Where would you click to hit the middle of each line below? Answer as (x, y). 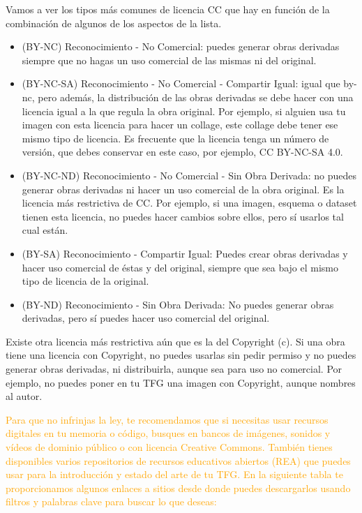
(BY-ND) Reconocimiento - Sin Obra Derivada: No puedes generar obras (178, 304)
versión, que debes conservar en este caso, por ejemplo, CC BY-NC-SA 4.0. (182, 152)
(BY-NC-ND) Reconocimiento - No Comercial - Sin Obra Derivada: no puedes (189, 175)
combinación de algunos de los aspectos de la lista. (114, 23)
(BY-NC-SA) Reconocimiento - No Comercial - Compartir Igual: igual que (181, 83)
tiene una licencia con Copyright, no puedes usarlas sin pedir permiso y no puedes (181, 355)
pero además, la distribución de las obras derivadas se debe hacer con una (196, 97)
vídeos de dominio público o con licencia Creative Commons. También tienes (169, 447)
